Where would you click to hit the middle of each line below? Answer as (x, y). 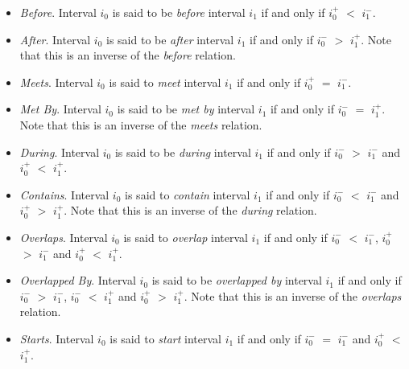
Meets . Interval (56, 82)
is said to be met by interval (186, 109)
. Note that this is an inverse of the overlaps (293, 295)
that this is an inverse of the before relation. (128, 55)
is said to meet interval (165, 82)
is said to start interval (165, 338)
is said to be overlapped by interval (237, 280)
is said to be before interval (179, 12)
